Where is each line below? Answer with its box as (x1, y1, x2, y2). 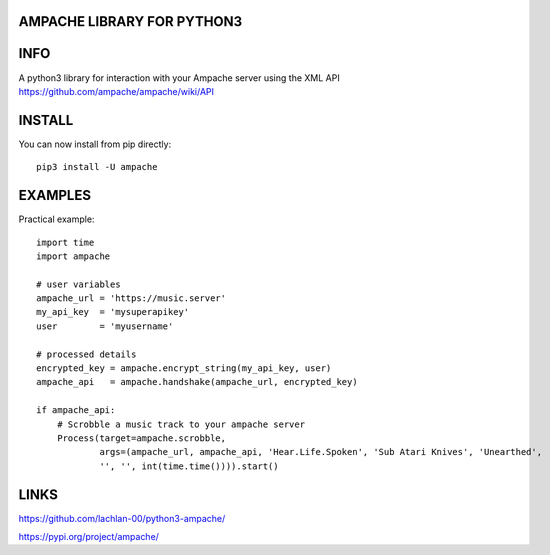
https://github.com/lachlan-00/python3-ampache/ (18, 512, 226, 524)
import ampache (36, 250, 111, 262)
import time (36, 236, 95, 248)
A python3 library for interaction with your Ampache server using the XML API (18, 71, 340, 84)
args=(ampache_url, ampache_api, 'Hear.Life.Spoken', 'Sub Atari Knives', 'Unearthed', (99, 446, 543, 458)
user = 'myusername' (36, 320, 174, 332)
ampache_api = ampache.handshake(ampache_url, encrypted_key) (36, 376, 359, 388)
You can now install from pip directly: (18, 138, 172, 150)
